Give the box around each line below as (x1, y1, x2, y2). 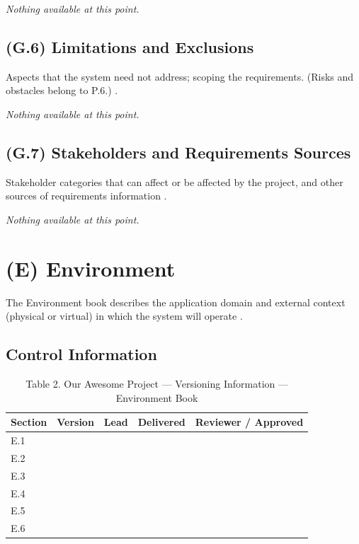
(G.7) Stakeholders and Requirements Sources (6, 141, 351, 163)
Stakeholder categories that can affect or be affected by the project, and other (6, 174, 343, 189)
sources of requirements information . (6, 188, 167, 203)
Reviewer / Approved (195, 415, 304, 429)
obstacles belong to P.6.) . (6, 83, 118, 98)
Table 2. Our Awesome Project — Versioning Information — (25, 376, 288, 391)
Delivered (137, 415, 186, 429)
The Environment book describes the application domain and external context (6, 294, 346, 309)
